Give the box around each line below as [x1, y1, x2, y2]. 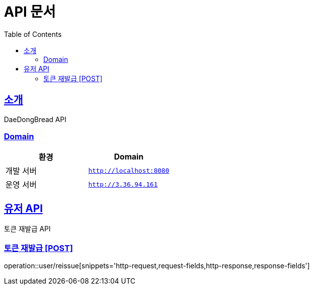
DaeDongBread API [4, 115, 66, 124]
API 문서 [4, 3, 56, 20]
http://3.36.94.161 [88, 180, 158, 188]
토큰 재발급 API [4, 225, 51, 233]
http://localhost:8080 [88, 166, 169, 174]
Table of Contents [4, 30, 62, 38]
